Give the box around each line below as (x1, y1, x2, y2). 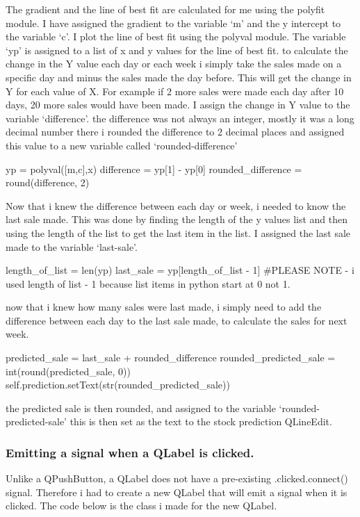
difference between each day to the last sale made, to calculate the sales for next (6, 313, 347, 327)
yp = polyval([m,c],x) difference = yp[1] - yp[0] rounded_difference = (6, 161, 302, 176)
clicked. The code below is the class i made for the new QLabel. (6, 498, 277, 513)
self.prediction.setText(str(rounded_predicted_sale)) (6, 377, 230, 392)
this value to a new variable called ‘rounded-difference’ (6, 138, 238, 152)
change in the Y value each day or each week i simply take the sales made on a (6, 56, 342, 71)
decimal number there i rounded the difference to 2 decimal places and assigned (6, 124, 345, 139)
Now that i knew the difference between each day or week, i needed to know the (6, 198, 346, 213)
